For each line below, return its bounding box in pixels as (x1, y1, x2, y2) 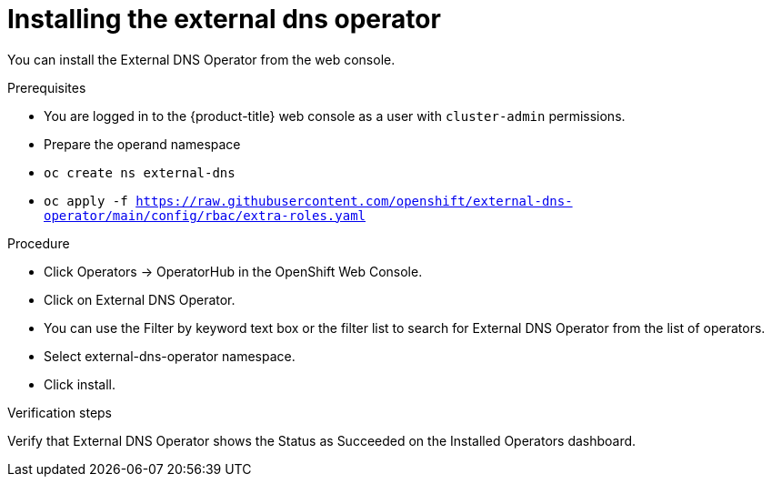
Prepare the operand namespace (44, 136, 241, 152)
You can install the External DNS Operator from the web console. (7, 51, 396, 67)
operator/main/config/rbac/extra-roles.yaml (44, 207, 366, 223)
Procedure (7, 235, 70, 251)
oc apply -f (44, 193, 128, 208)
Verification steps (7, 404, 113, 420)
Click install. (44, 376, 116, 392)
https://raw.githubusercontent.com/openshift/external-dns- (135, 193, 573, 208)
